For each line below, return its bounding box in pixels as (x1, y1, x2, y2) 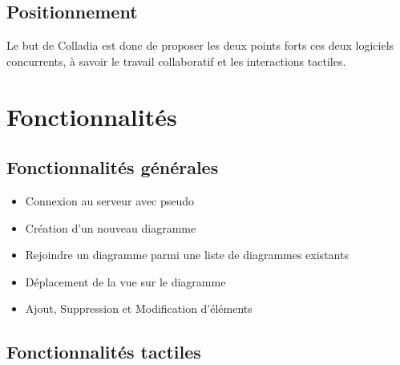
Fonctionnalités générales (6, 155, 219, 180)
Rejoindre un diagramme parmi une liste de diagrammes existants (25, 246, 349, 263)
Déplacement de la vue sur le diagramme (25, 273, 226, 290)
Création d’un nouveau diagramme (25, 219, 196, 236)
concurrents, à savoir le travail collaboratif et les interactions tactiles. (6, 52, 346, 69)
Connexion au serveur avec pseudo (25, 192, 195, 209)
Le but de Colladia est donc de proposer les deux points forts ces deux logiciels (6, 37, 394, 54)
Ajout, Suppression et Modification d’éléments (25, 300, 253, 317)
